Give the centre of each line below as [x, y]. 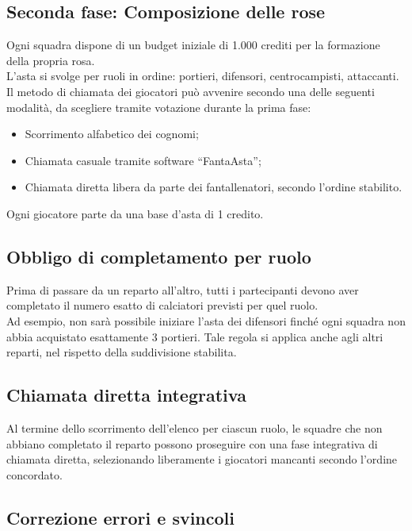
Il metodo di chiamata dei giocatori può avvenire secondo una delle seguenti [191, 91]
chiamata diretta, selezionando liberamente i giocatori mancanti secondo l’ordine [202, 459]
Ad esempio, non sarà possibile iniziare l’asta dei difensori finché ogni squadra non [206, 320]
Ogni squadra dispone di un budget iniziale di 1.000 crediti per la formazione [193, 45]
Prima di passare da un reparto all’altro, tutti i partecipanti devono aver [183, 289]
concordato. [34, 474]
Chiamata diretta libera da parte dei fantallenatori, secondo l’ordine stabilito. [214, 187]
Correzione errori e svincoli [120, 517]
